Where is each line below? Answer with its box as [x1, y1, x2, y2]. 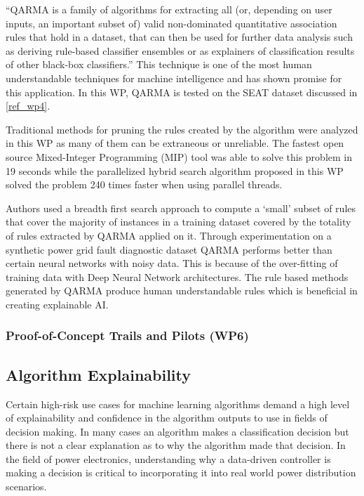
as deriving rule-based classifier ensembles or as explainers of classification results [6, 43, 355, 58]
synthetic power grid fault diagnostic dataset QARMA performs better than [6, 242, 332, 256]
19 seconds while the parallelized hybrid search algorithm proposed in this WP [6, 163, 344, 178]
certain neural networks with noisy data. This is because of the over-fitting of [6, 256, 338, 270]
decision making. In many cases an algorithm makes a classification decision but [6, 424, 349, 438]
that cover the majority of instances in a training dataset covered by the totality [6, 214, 351, 229]
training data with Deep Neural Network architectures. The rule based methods [6, 269, 349, 284]
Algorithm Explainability [6, 363, 191, 385]
